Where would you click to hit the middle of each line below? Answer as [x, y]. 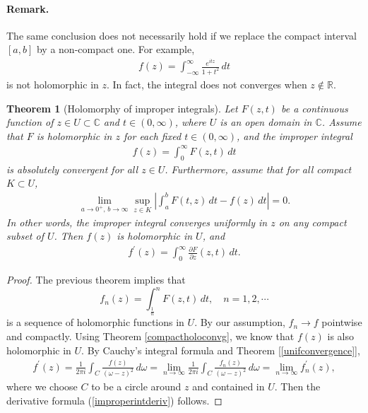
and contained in [228, 386]
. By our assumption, [240, 322]
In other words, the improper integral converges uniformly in [137, 222]
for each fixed [153, 135]
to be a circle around [136, 386]
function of [30, 122]
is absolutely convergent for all [72, 169]
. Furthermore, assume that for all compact [258, 169]
